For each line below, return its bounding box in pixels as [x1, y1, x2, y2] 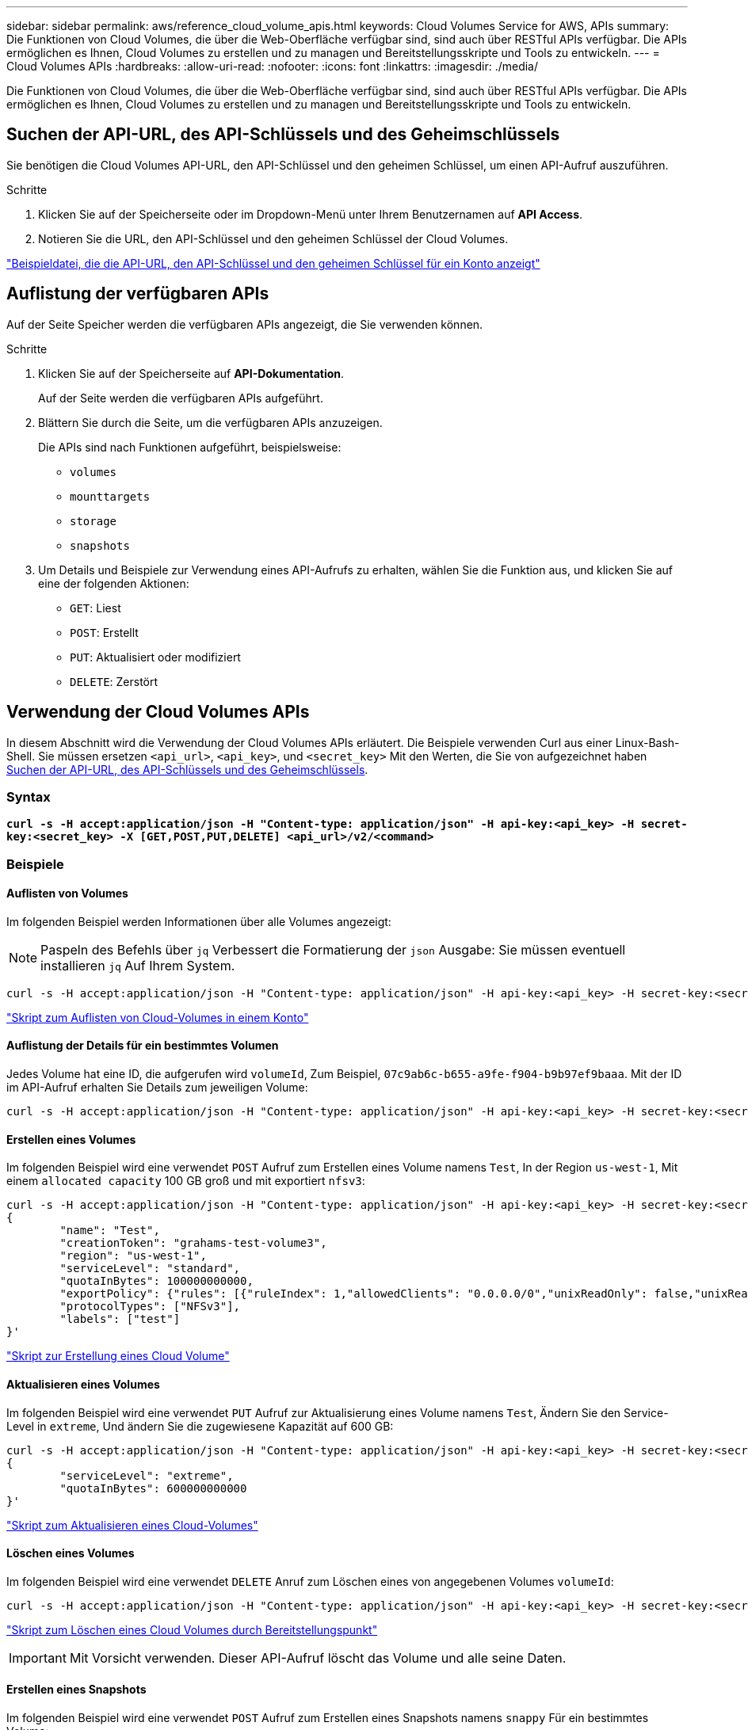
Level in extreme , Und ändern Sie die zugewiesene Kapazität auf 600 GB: [6, 1419, 394, 1433]
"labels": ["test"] [59, 1313, 181, 1326]
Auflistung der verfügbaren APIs [6, 284, 269, 304]
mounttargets [70, 490, 151, 503]
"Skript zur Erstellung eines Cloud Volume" [6, 1349, 230, 1363]
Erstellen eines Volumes [6, 1132, 136, 1146]
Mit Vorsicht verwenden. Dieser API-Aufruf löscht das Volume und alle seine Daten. [69, 1649, 567, 1666]
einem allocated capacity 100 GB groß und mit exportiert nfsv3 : [6, 1174, 365, 1188]
